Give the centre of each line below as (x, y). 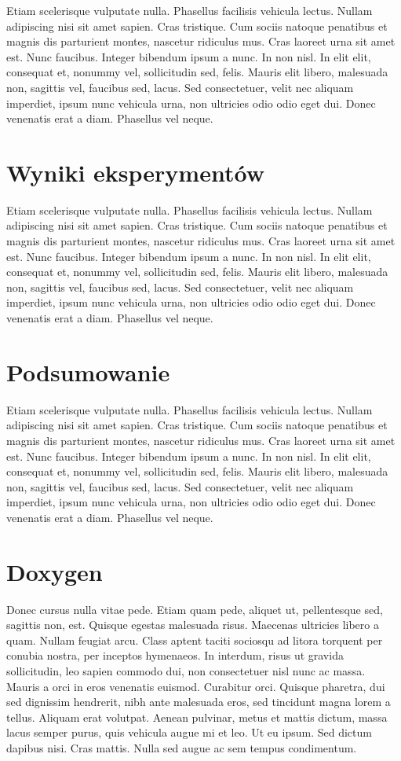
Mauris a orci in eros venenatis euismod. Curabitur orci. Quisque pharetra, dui (196, 686)
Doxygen (55, 571)
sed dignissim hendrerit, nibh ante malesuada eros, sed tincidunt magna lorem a (199, 702)
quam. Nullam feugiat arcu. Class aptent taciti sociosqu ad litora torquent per (195, 640)
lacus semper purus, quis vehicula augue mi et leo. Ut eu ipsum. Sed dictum (189, 732)
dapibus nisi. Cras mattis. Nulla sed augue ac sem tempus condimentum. (182, 747)
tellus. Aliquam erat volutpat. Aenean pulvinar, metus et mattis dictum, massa (197, 717)
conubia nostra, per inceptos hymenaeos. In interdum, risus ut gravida (175, 655)
